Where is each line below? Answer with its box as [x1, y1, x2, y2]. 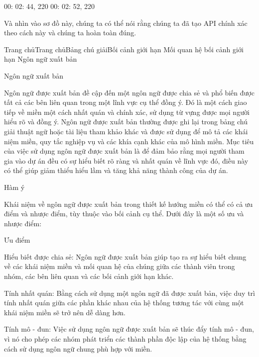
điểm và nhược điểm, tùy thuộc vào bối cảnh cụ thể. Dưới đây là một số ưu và [4, 208, 244, 219]
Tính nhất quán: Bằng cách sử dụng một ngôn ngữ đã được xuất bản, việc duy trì [4, 287, 255, 298]
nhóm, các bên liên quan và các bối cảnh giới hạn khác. [4, 271, 174, 281]
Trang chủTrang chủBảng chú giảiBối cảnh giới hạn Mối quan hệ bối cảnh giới [4, 44, 244, 54]
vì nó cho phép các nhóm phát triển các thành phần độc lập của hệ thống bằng [4, 334, 247, 344]
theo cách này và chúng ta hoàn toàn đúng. [4, 27, 136, 38]
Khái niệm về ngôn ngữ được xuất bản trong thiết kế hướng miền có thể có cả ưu [4, 198, 253, 209]
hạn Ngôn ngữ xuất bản [4, 54, 77, 64]
